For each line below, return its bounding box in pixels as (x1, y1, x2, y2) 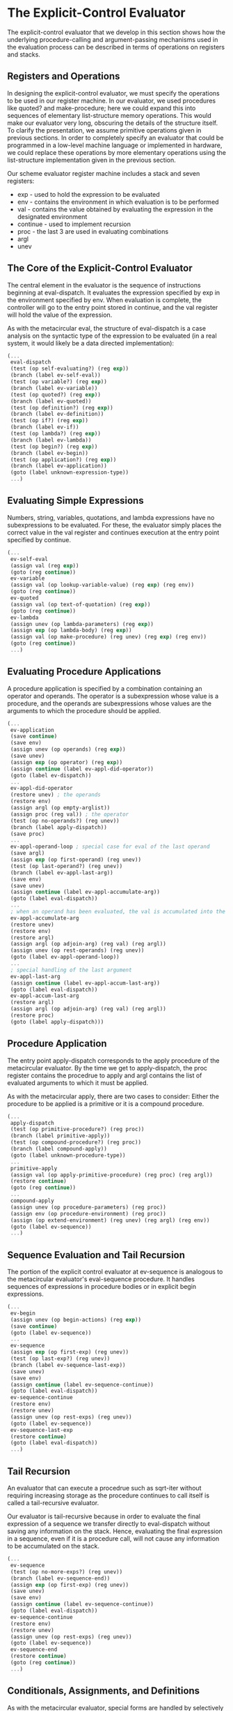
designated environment (17, 212, 88, 221)
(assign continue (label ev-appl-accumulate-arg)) (10, 888, 160, 896)
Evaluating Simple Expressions (7, 495, 144, 507)
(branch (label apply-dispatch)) (10, 823, 108, 831)
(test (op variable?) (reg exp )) (10, 378, 108, 385)
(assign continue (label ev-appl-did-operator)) (10, 765, 154, 772)
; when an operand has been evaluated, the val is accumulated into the (10, 909, 226, 916)
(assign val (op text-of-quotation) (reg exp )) (10, 601, 151, 608)
